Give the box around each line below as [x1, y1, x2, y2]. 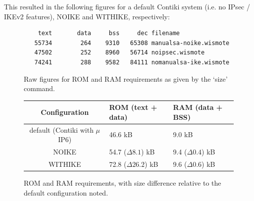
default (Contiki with [29, 124, 94, 135]
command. [24, 83, 55, 94]
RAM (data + [173, 102, 223, 112]
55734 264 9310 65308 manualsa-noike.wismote [34, 39, 230, 47]
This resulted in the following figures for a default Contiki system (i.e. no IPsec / [4, 1, 250, 11]
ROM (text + [109, 102, 157, 112]
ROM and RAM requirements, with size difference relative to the [24, 178, 221, 188]
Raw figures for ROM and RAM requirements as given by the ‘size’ [24, 73, 228, 84]
